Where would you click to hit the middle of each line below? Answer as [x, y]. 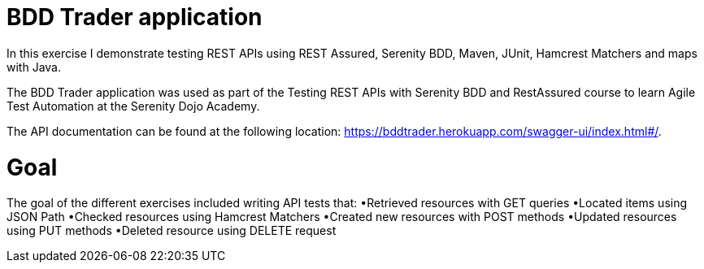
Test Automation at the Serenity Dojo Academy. [133, 106]
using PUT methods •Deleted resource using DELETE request [172, 231]
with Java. [34, 67]
